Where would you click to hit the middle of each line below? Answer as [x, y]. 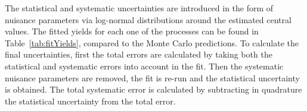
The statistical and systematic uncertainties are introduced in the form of [139, 8]
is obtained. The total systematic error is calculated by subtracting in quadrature [153, 89]
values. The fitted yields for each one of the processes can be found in [132, 31]
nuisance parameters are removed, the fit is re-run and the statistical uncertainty [152, 77]
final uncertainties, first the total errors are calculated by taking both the [139, 54]
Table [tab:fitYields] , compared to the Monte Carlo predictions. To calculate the [152, 42]
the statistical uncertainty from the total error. [90, 101]
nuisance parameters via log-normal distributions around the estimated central [148, 19]
